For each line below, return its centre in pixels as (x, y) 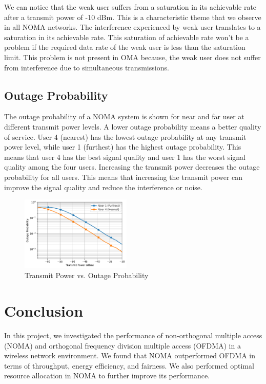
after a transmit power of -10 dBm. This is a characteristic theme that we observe (133, 17)
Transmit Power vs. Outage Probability (87, 275)
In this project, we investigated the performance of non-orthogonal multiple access (133, 335)
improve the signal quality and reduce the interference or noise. (103, 187)
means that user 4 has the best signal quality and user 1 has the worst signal (125, 157)
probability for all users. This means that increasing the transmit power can (124, 177)
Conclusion (44, 311)
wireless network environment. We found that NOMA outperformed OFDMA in (130, 355)
